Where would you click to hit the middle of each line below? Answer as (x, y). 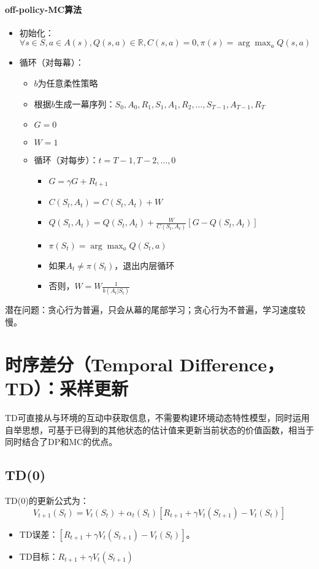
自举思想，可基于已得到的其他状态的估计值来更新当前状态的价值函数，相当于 (159, 429)
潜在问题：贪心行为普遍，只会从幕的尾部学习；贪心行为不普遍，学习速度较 (155, 310)
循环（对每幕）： (52, 62)
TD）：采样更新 (67, 388)
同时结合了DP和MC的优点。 (61, 442)
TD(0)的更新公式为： (47, 500)
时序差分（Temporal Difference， (144, 364)
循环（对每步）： (66, 160)
